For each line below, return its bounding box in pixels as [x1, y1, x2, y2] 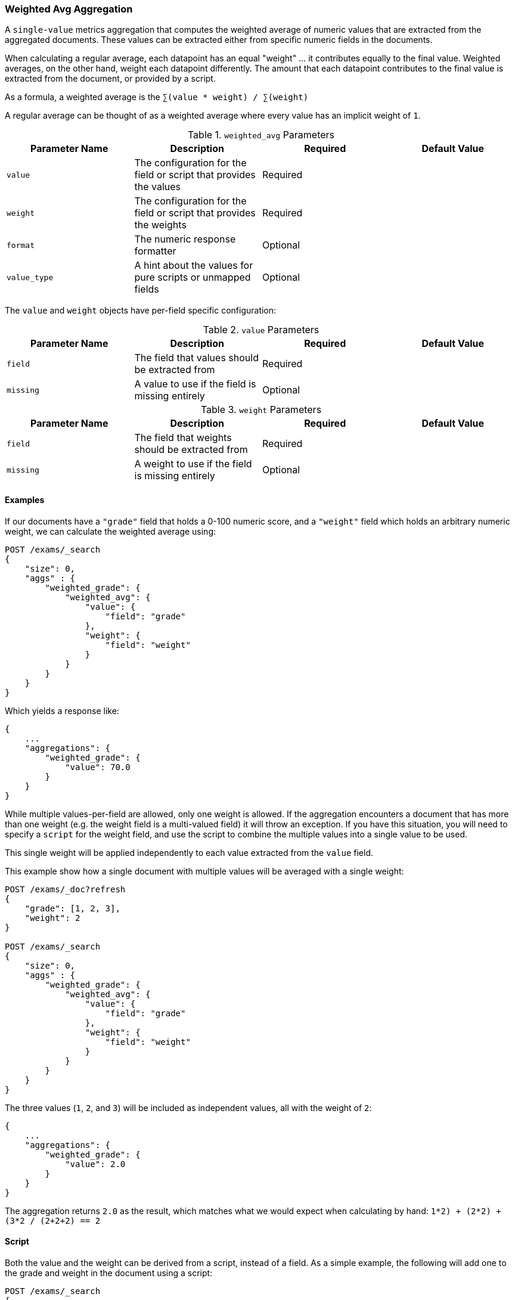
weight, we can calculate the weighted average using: [5, 526, 216, 536]
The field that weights [134, 432, 232, 444]
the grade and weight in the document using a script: [5, 1267, 213, 1278]
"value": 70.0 [65, 762, 131, 772]
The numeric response [134, 233, 236, 246]
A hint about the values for [134, 259, 253, 272]
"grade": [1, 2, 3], [24, 903, 120, 913]
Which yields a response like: [5, 705, 119, 716]
